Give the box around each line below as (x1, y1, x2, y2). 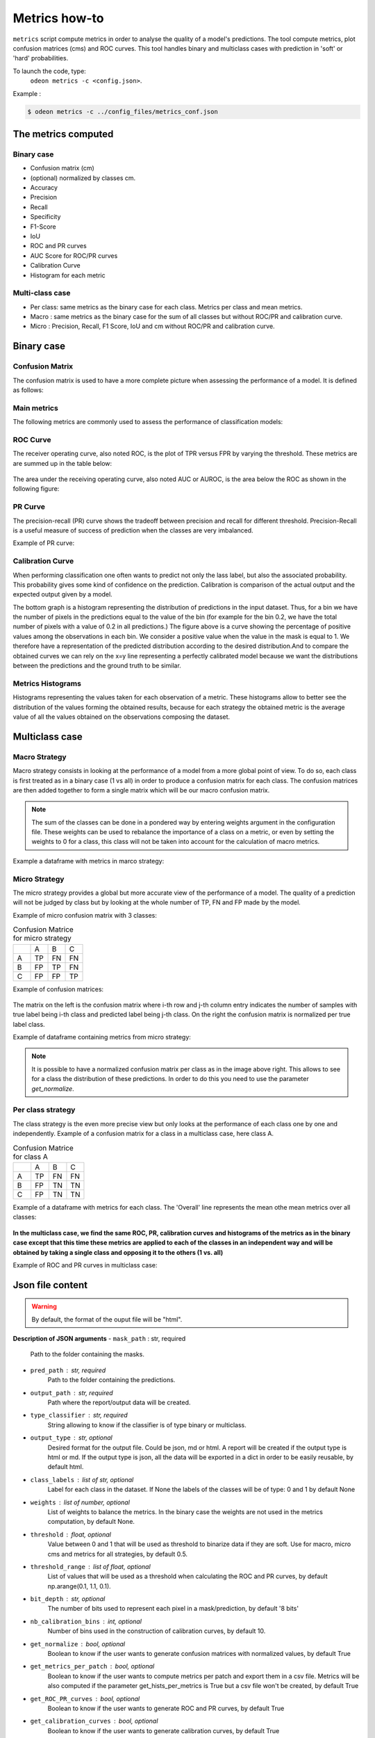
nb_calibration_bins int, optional (30, 1617, 142, 1625)
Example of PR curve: (12, 539, 75, 547)
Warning (31, 1302, 57, 1310)
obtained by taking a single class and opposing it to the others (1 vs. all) (12, 1248, 224, 1256)
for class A (12, 1151, 48, 1161)
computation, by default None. (47, 1518, 135, 1526)
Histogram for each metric (30, 271, 106, 279)
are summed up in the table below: (12, 459, 112, 467)
